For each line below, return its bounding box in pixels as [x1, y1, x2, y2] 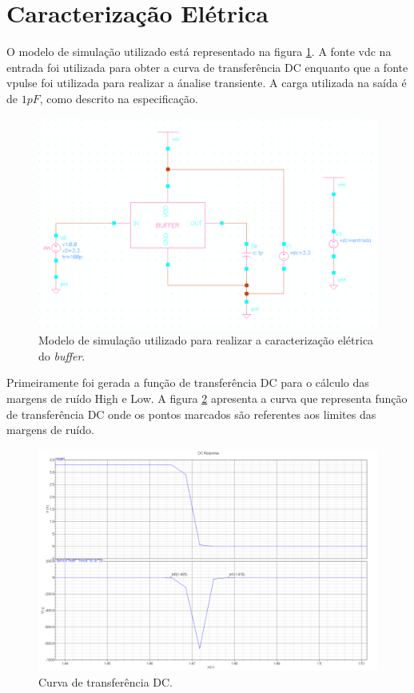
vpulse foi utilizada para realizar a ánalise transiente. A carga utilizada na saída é [6, 74, 407, 91]
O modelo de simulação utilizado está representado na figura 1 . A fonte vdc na [6, 43, 392, 60]
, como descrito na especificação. [39, 90, 198, 106]
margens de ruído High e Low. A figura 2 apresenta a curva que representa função [6, 390, 408, 407]
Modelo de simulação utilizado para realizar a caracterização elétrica [38, 332, 374, 348]
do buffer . [38, 347, 86, 364]
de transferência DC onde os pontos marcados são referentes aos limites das [6, 405, 376, 422]
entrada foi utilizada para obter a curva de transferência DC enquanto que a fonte [6, 58, 408, 75]
